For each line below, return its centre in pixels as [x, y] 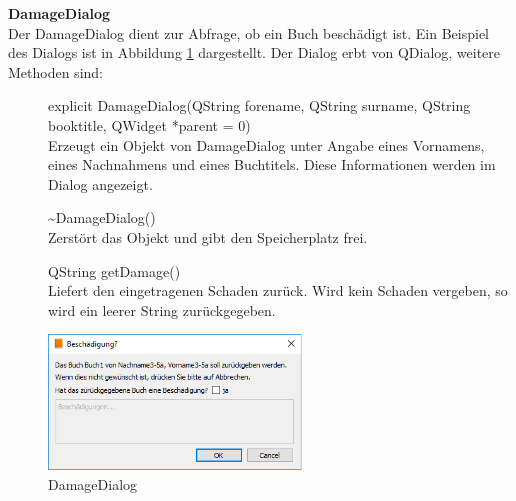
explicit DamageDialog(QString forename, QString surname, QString [259, 105]
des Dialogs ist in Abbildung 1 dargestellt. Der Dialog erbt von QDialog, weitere [254, 52]
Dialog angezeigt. [100, 183]
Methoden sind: [55, 71]
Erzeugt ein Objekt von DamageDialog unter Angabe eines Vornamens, [266, 144]
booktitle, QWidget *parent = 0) [149, 124]
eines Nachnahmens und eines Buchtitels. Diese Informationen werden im [272, 164]
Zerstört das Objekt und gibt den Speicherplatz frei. [208, 236]
